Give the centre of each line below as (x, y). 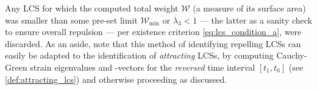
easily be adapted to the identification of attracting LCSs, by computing (139, 55)
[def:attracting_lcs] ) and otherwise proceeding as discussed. (116, 79)
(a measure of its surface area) (249, 8)
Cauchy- (292, 55)
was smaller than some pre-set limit (71, 20)
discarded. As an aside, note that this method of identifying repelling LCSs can (153, 43)
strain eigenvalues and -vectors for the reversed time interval (143, 67)
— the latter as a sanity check (256, 20)
